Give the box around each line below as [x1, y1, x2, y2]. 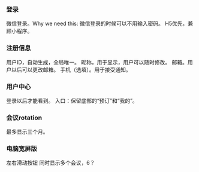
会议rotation [6, 113, 43, 122]
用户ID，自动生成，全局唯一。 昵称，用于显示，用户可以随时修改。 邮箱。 [6, 59, 188, 66]
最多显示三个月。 [6, 128, 49, 136]
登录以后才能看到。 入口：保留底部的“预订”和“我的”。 [6, 97, 138, 104]
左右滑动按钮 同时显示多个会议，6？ [6, 159, 95, 167]
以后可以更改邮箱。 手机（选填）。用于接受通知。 [11, 66, 131, 73]
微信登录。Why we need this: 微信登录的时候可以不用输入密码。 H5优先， [6, 20, 188, 27]
